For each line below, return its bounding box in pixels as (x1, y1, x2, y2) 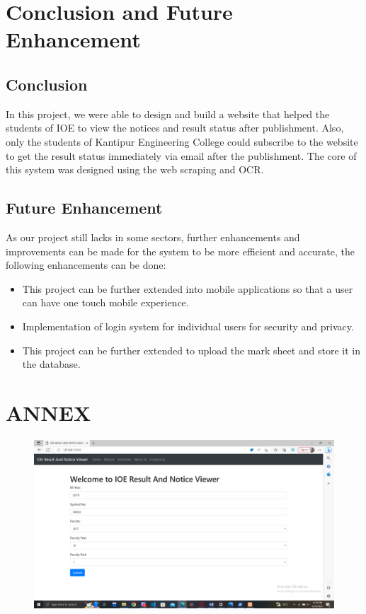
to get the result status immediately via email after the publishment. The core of (6, 148, 357, 163)
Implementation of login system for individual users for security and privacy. (22, 318, 354, 333)
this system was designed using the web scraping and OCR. (6, 162, 264, 177)
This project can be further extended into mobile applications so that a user (22, 281, 353, 296)
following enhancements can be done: (6, 257, 166, 272)
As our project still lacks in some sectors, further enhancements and (6, 229, 300, 244)
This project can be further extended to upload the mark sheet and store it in (22, 342, 361, 357)
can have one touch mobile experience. (22, 295, 189, 310)
